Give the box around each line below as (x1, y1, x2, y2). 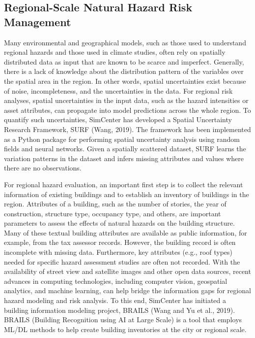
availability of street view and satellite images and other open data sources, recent (4, 266, 251, 276)
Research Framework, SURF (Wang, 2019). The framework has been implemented (4, 124, 251, 134)
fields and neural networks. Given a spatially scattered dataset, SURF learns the (4, 143, 246, 154)
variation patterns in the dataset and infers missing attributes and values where (4, 153, 244, 163)
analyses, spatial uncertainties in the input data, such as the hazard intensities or (4, 95, 249, 105)
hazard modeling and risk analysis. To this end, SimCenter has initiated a (4, 295, 227, 305)
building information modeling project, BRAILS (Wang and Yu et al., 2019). (4, 304, 235, 315)
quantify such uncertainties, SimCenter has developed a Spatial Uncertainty (4, 114, 232, 125)
